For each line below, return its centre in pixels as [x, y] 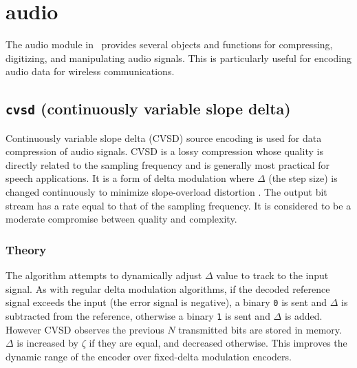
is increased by [47, 343]
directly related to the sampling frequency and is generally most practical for [168, 164]
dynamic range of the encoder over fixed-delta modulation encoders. [149, 356]
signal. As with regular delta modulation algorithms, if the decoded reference [168, 288]
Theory [26, 249]
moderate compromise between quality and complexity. [121, 219]
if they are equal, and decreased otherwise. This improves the [218, 343]
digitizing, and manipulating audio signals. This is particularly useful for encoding [179, 58]
